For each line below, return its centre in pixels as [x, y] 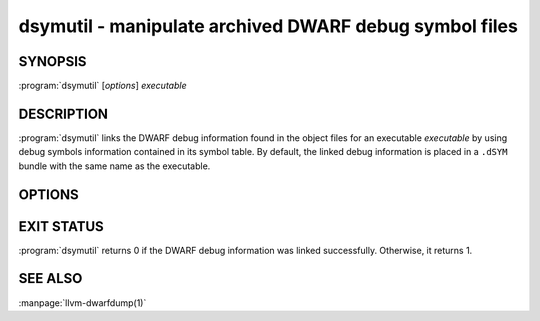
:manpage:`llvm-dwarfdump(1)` [82, 302]
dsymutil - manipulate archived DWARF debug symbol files [268, 26]
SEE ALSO [50, 278]
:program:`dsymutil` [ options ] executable [102, 86]
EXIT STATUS [61, 226]
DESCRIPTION [63, 113]
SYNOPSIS [52, 61]
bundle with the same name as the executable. [114, 166]
